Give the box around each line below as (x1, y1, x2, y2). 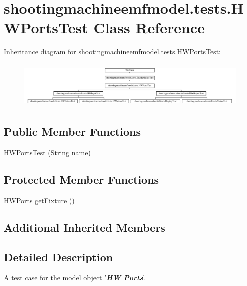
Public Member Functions (4, 124, 141, 139)
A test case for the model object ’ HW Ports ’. (4, 272, 146, 283)
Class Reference (93, 17, 205, 38)
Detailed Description (4, 249, 113, 264)
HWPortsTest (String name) (4, 147, 91, 158)
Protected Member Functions (4, 172, 159, 187)
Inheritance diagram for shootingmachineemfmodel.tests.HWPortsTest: (4, 46, 221, 57)
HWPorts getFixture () (4, 195, 75, 205)
